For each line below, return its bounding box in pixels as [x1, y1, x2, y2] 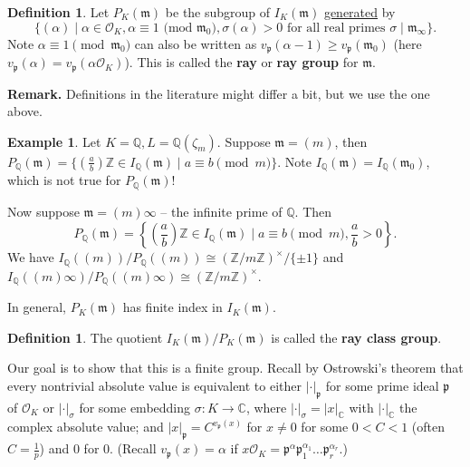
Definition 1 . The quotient [7, 327, 163, 346]
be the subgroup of [165, 3, 271, 21]
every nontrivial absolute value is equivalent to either [7, 375, 302, 394]
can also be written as [134, 34, 257, 53]
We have [7, 248, 54, 267]
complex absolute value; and [7, 417, 164, 436]
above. [7, 102, 43, 121]
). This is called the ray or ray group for [124, 53, 359, 72]
